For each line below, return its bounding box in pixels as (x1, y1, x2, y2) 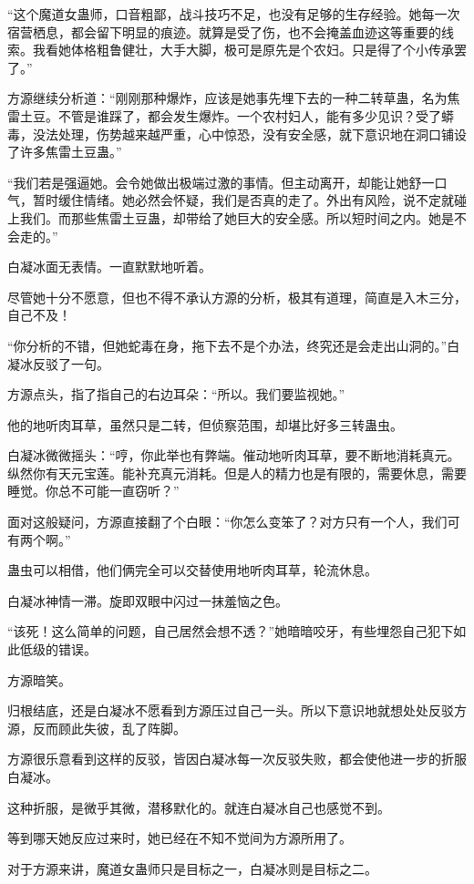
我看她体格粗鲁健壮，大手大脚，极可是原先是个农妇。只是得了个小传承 (32, 40, 454, 59)
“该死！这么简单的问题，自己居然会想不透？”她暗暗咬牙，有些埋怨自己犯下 (7, 622, 454, 641)
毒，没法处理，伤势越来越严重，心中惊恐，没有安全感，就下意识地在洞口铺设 (7, 124, 467, 143)
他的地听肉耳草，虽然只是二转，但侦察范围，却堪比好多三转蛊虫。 (7, 415, 403, 434)
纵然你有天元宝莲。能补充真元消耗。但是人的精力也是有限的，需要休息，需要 (7, 463, 467, 482)
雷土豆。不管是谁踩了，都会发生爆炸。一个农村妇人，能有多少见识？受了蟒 (7, 106, 454, 125)
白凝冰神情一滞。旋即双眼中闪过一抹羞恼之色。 (7, 591, 288, 610)
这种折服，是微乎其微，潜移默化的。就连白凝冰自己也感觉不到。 (7, 797, 390, 817)
